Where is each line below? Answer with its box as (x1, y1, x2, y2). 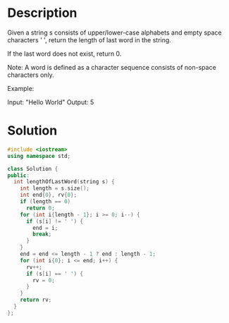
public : (7, 171, 30, 179)
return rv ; (20, 296, 52, 304)
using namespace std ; (7, 152, 71, 159)
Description (7, 5, 78, 21)
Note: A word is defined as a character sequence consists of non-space (7, 63, 216, 71)
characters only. (7, 71, 54, 79)
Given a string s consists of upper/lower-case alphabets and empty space (7, 28, 222, 37)
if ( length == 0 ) (20, 198, 71, 205)
